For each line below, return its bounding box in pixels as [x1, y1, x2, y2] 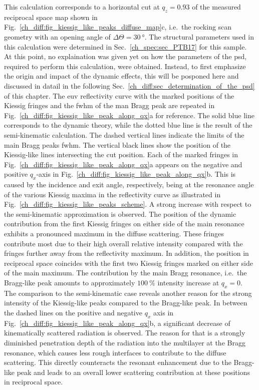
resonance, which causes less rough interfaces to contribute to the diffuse [4, 347, 226, 357]
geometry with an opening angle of [4, 31, 111, 42]
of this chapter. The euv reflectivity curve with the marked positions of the [4, 90, 234, 101]
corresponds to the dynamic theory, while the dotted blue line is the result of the [4, 120, 252, 130]
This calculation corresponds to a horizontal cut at [4, 2, 160, 12]
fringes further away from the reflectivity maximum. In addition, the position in [4, 248, 249, 258]
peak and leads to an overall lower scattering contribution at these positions [17, 366, 250, 377]
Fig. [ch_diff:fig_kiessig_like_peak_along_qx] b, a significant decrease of [4, 317, 230, 328]
